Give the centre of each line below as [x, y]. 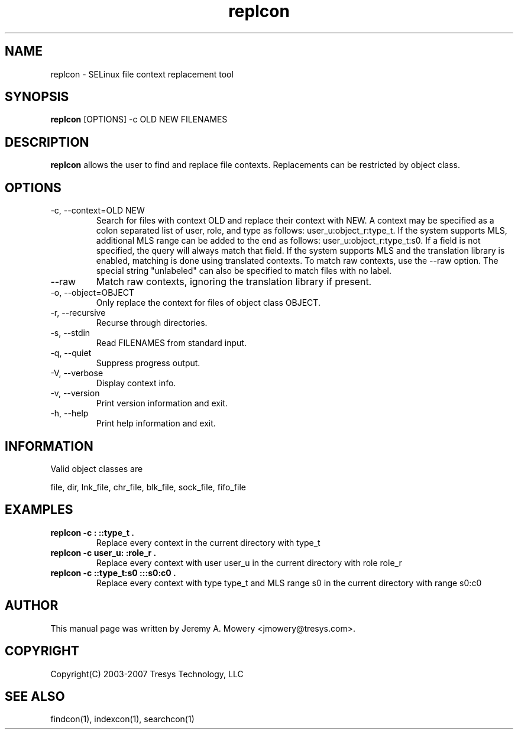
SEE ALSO [35, 696]
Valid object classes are [97, 468]
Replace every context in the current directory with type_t [208, 542]
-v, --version [75, 393]
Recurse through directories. [152, 323]
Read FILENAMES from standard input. [171, 343]
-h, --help [69, 413]
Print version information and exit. [162, 403]
